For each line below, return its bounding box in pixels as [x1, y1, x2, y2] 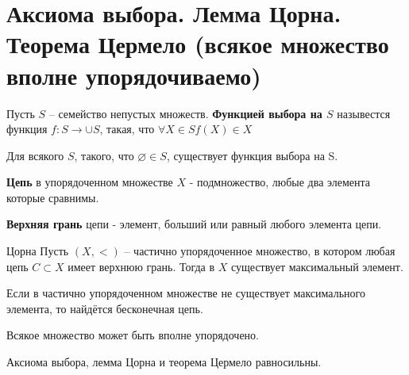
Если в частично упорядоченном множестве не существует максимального [6, 285, 365, 301]
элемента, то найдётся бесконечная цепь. [6, 300, 203, 316]
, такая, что [99, 121, 155, 137]
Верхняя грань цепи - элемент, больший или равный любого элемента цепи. [6, 216, 382, 232]
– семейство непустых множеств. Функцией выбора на [48, 105, 322, 121]
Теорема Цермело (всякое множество [6, 28, 389, 60]
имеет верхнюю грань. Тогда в [68, 258, 215, 274]
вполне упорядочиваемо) [6, 59, 261, 91]
